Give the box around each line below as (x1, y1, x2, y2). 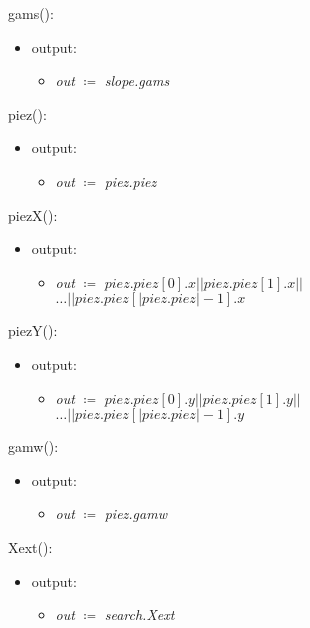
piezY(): (8, 320, 58, 341)
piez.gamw (104, 503, 167, 524)
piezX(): (8, 204, 58, 225)
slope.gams (104, 70, 170, 91)
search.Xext (104, 604, 175, 625)
